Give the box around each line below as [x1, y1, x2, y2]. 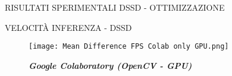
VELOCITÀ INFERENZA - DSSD [5, 21, 132, 33]
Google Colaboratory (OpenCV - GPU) [29, 59, 192, 71]
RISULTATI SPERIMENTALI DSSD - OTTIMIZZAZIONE [5, 1, 225, 13]
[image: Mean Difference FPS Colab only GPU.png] [29, 42, 229, 51]
